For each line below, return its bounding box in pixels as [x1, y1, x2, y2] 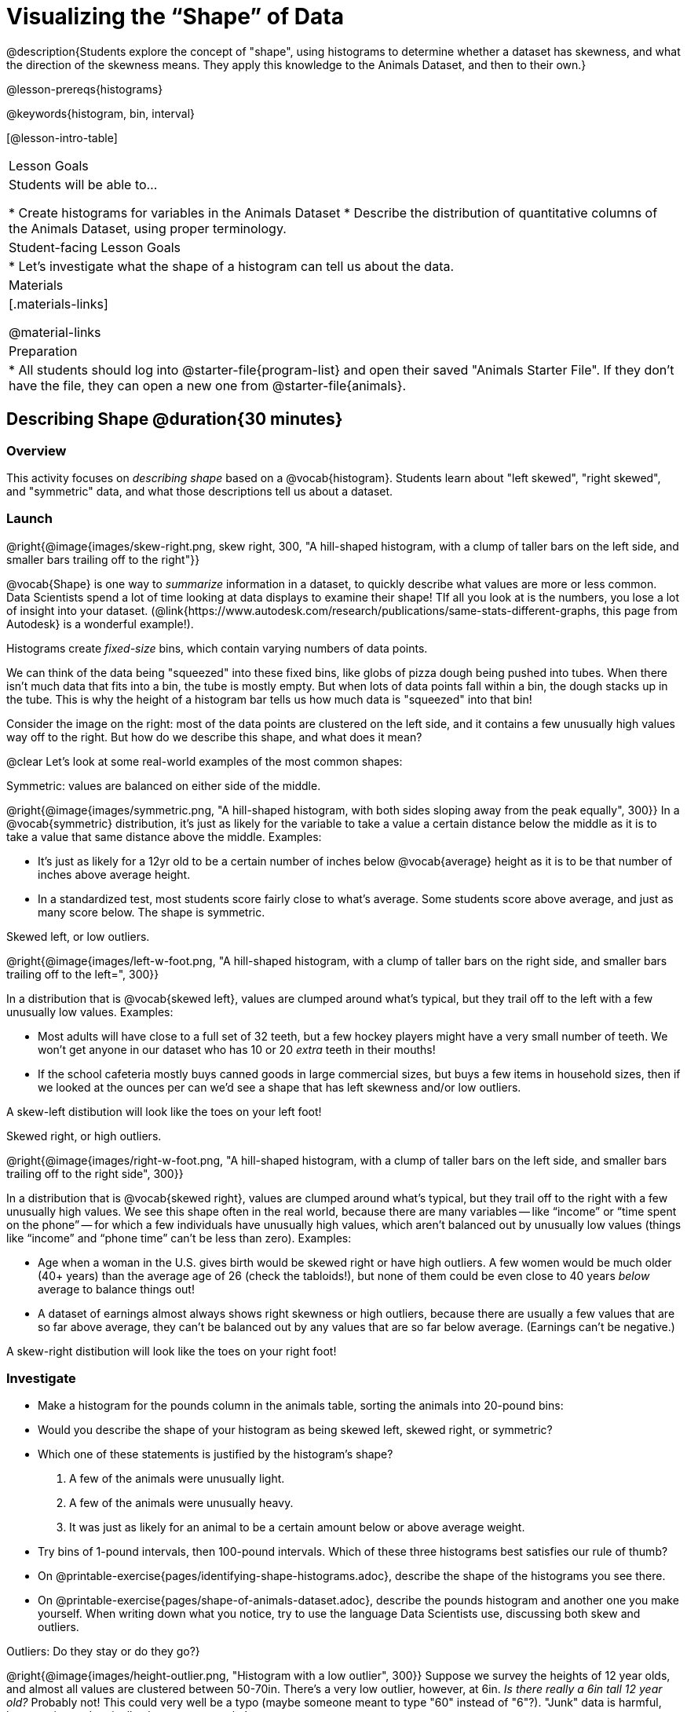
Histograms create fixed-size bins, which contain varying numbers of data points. [6, 641, 428, 655]
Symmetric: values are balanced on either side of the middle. [6, 778, 321, 792]
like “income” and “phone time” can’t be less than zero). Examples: [6, 1231, 352, 1245]
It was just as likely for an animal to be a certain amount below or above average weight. [69, 1520, 525, 1535]
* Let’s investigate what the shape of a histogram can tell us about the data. [9, 258, 455, 274]
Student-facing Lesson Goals [9, 239, 181, 255]
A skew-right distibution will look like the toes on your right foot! [6, 1344, 337, 1358]
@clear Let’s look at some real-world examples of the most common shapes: [6, 754, 403, 768]
